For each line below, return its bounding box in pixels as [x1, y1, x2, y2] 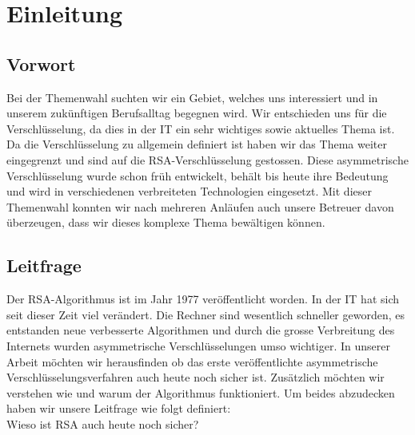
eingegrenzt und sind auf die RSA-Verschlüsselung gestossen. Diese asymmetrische [6, 151, 409, 168]
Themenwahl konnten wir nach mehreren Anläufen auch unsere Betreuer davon [6, 198, 394, 215]
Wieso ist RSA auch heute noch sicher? [6, 415, 199, 432]
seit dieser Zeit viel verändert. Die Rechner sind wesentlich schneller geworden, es [6, 306, 405, 322]
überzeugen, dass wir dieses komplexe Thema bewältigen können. [6, 214, 325, 231]
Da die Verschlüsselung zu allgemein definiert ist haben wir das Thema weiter [6, 136, 387, 152]
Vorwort [6, 51, 76, 76]
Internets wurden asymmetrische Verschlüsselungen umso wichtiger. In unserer [6, 337, 390, 354]
